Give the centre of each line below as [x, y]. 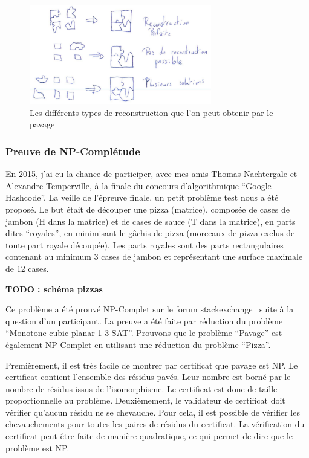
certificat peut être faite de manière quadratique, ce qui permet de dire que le [149, 436]
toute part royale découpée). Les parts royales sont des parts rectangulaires [145, 244]
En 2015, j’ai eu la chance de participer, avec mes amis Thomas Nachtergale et [151, 174]
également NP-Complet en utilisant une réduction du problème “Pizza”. [138, 344]
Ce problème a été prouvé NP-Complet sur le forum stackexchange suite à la [150, 309]
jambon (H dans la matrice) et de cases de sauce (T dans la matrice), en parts [151, 221]
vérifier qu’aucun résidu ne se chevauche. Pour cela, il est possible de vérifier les [153, 412]
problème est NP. [37, 447]
